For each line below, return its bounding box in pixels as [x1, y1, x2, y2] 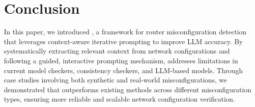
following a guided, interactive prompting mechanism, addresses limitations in [4, 55, 238, 65]
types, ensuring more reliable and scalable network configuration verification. [4, 94, 235, 104]
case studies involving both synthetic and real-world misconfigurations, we [4, 75, 227, 85]
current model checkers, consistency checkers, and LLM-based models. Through [4, 65, 243, 75]
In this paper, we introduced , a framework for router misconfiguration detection [4, 27, 247, 37]
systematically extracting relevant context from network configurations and [4, 46, 230, 56]
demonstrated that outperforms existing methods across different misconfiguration [4, 84, 252, 94]
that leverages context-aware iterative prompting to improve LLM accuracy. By [4, 36, 243, 46]
